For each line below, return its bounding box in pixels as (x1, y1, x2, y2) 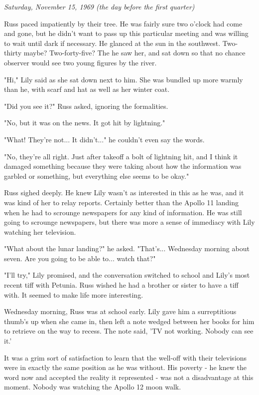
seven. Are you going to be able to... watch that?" (4, 253, 156, 263)
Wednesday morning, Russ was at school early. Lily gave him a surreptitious (4, 306, 237, 317)
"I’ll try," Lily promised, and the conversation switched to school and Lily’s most (4, 270, 250, 280)
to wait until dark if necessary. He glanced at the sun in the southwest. (4, 37, 221, 48)
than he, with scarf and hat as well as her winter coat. (4, 84, 170, 94)
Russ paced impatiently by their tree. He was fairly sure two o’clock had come (4, 18, 243, 28)
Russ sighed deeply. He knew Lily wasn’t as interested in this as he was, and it (4, 187, 244, 198)
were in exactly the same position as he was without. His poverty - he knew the (4, 362, 247, 373)
